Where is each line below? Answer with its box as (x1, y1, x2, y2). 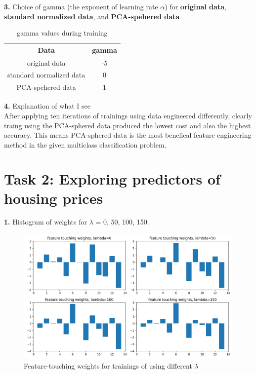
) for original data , (165, 1, 226, 11)
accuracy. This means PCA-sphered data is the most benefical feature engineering (4, 130, 252, 140)
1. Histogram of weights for (4, 216, 87, 226)
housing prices (4, 187, 103, 208)
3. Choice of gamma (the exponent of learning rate (4, 1, 158, 11)
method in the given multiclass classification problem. (4, 139, 167, 150)
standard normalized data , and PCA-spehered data (4, 11, 180, 21)
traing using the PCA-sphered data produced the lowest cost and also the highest (4, 120, 251, 130)
